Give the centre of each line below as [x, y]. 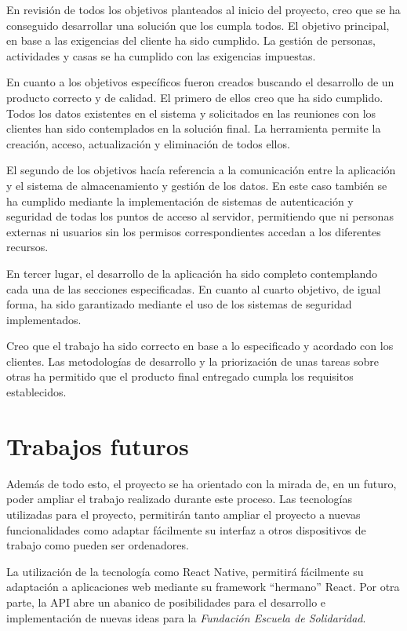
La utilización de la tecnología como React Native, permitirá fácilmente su [185, 571]
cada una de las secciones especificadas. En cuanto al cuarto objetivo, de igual [194, 288]
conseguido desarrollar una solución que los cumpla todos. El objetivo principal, [198, 25]
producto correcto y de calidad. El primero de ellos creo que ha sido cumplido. [195, 97]
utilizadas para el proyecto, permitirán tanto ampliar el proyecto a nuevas [184, 514]
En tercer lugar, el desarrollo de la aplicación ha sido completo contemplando [192, 273]
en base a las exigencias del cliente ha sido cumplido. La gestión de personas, [191, 40]
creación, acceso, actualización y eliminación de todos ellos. [148, 143]
